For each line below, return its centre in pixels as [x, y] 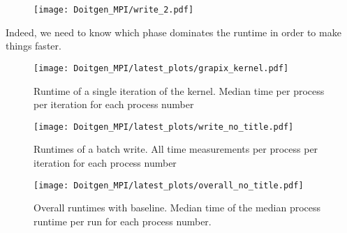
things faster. [34, 46]
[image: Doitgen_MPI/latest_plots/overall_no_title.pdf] [169, 185]
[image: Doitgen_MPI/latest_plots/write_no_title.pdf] [164, 127]
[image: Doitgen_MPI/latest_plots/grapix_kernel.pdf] [161, 68]
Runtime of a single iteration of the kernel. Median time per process [179, 90]
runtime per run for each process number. [123, 221]
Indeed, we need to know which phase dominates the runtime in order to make [173, 32]
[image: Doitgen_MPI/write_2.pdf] [114, 10]
